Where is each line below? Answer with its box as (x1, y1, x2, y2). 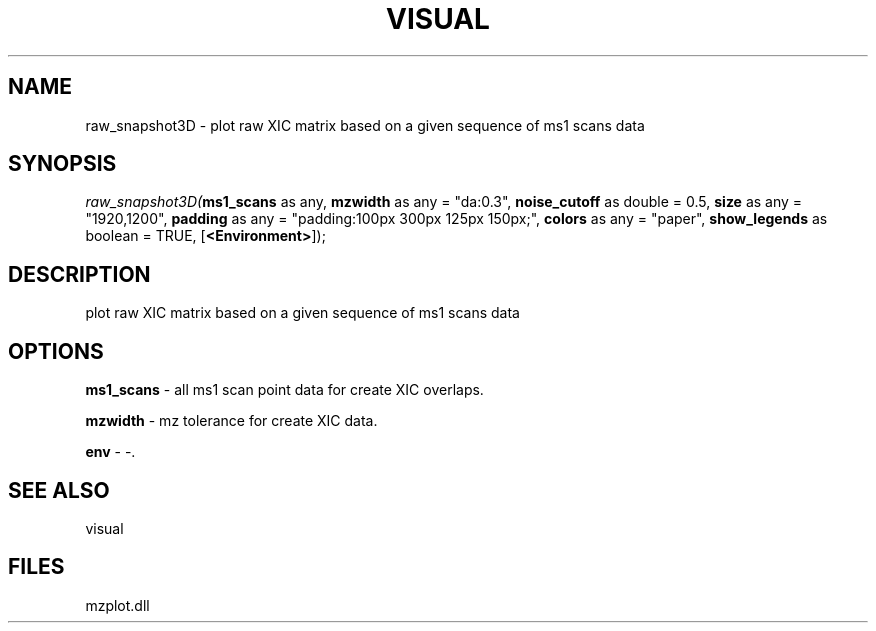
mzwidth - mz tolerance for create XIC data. (85, 412, 378, 430)
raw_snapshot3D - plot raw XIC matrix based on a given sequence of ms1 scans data (85, 116, 645, 134)
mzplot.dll (85, 596, 150, 614)
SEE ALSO (8, 477, 110, 503)
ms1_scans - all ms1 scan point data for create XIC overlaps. (85, 381, 484, 399)
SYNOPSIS (8, 151, 117, 177)
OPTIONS (8, 338, 104, 364)
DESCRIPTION (8, 261, 151, 287)
